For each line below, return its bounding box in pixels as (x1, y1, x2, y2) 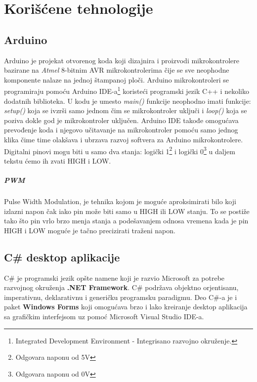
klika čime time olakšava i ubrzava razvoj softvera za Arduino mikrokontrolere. (4, 134, 243, 144)
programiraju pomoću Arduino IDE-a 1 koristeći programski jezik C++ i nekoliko (4, 85, 249, 96)
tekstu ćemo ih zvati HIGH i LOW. (4, 155, 111, 166)
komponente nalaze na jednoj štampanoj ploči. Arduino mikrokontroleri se (4, 74, 229, 85)
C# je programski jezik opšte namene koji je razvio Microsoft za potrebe (4, 272, 225, 283)
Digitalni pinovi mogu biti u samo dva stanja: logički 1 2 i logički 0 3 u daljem (4, 144, 235, 156)
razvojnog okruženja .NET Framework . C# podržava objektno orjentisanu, (4, 282, 239, 293)
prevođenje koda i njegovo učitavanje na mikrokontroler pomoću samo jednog (4, 125, 238, 135)
